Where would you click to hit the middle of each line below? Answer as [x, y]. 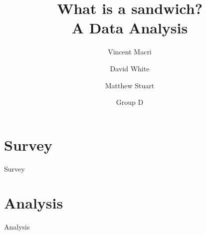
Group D [130, 102]
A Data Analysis [130, 28]
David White [130, 68]
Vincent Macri [130, 52]
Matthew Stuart [130, 85]
